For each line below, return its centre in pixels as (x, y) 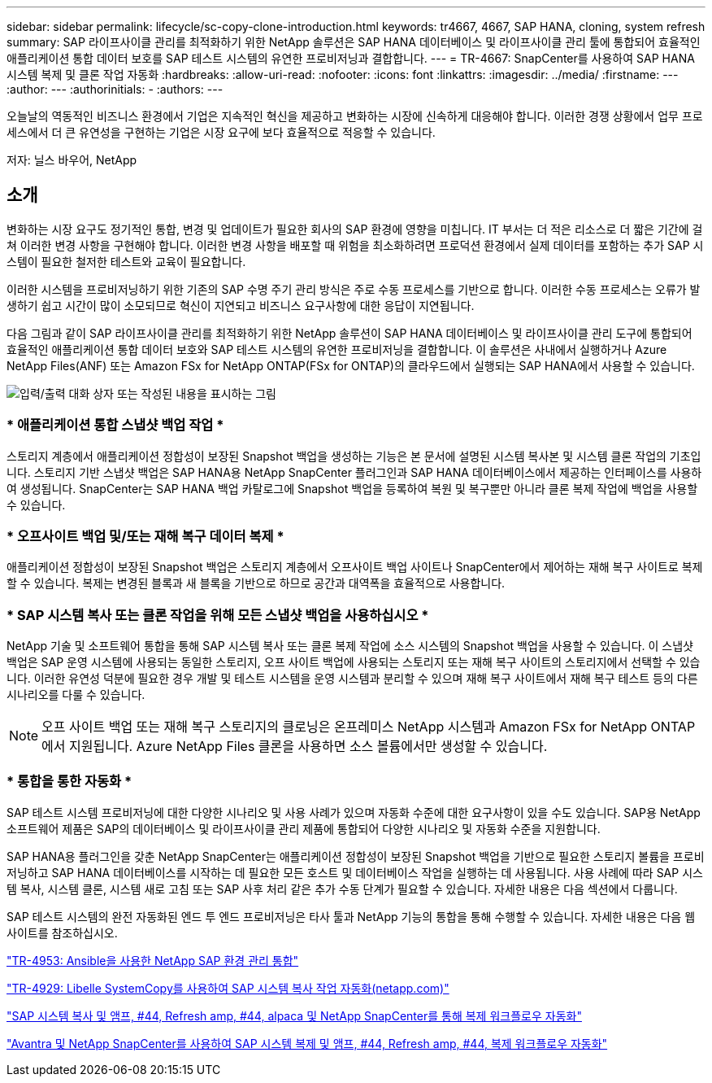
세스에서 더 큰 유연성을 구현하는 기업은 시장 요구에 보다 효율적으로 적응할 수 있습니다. (221, 132)
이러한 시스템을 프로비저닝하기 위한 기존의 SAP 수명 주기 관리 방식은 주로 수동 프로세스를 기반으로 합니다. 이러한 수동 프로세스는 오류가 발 (354, 289)
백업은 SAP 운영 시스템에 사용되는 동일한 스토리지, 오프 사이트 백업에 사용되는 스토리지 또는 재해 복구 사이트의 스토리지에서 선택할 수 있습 (354, 662)
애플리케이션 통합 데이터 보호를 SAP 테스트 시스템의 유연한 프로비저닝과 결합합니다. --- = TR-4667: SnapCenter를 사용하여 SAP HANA (351, 58)
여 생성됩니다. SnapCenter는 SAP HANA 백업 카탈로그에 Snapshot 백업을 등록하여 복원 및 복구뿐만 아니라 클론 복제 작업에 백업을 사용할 (352, 488)
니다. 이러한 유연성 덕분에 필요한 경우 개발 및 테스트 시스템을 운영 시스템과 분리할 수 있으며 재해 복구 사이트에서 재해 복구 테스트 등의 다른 (352, 679)
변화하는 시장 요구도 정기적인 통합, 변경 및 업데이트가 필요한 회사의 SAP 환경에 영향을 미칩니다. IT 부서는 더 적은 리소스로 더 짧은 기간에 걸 (355, 229)
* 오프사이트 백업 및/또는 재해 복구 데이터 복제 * (145, 536)
